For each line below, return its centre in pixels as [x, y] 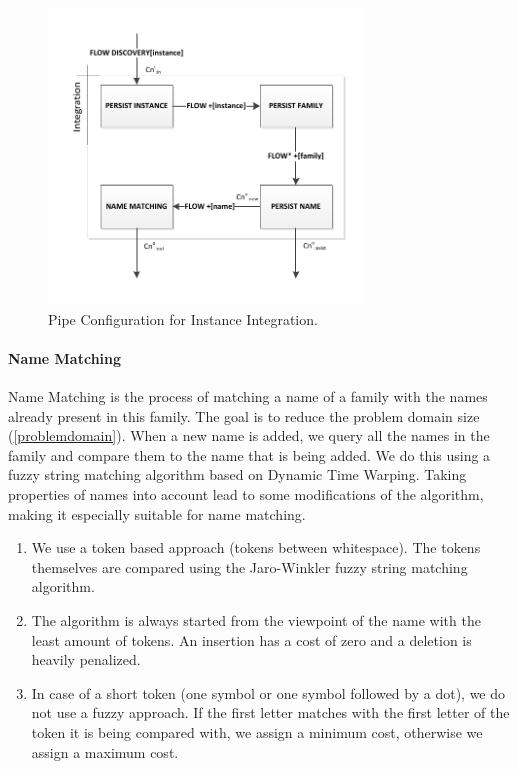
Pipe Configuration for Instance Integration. [183, 318]
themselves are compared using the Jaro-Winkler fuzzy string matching [249, 566]
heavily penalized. [86, 659]
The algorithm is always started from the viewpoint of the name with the [256, 620]
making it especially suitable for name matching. [157, 513]
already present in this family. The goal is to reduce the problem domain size [244, 415]
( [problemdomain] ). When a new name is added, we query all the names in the [249, 435]
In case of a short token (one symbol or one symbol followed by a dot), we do [268, 692]
